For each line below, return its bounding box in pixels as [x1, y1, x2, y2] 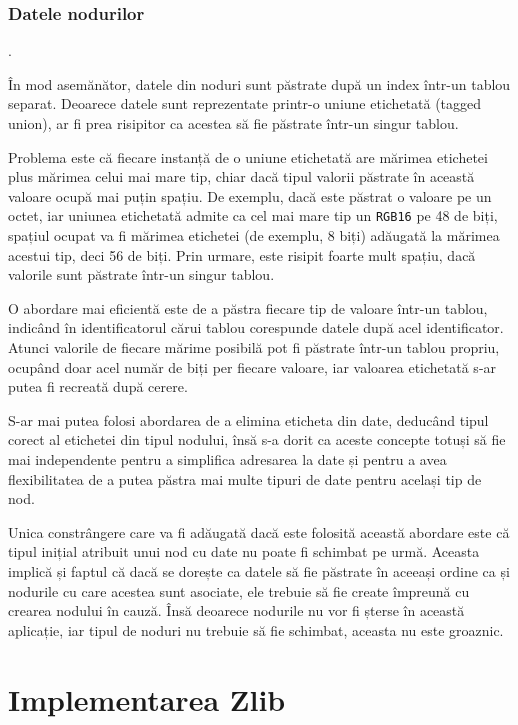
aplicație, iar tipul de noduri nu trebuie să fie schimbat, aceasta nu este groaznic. [8, 619, 504, 640]
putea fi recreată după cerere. [8, 376, 188, 397]
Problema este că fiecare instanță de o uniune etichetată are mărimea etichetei [8, 146, 488, 167]
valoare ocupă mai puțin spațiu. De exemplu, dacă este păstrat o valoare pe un [8, 185, 492, 206]
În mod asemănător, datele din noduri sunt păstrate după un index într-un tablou [8, 73, 511, 94]
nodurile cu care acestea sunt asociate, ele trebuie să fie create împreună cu [8, 580, 470, 601]
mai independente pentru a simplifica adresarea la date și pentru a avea [8, 448, 447, 469]
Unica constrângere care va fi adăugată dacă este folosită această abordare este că [8, 521, 510, 542]
